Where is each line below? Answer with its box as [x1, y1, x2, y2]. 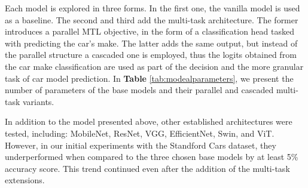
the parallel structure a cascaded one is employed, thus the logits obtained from [5, 48, 297, 61]
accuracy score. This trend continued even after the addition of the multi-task [5, 162, 290, 174]
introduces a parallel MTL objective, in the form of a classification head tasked [5, 25, 295, 38]
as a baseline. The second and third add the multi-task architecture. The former [5, 13, 298, 26]
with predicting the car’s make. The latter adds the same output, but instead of [5, 36, 298, 49]
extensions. [5, 174, 45, 186]
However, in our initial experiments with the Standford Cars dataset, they [5, 138, 276, 151]
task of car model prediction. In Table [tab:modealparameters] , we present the [5, 72, 294, 84]
